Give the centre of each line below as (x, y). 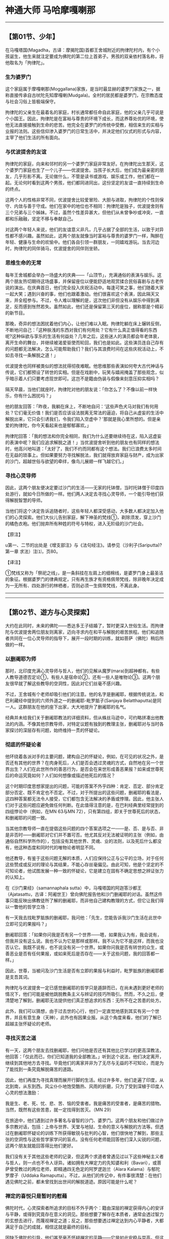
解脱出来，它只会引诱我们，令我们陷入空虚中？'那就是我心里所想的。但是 (81, 419)
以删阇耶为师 (21, 659)
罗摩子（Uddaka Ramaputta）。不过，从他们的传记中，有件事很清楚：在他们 (83, 1175)
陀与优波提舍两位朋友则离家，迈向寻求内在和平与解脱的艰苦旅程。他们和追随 (84, 632)
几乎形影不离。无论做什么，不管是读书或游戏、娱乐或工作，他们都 (82, 176)
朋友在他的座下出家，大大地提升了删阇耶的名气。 (78, 707)
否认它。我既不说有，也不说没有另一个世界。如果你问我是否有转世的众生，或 (84, 947)
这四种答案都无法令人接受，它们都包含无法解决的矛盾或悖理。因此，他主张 (82, 799)
